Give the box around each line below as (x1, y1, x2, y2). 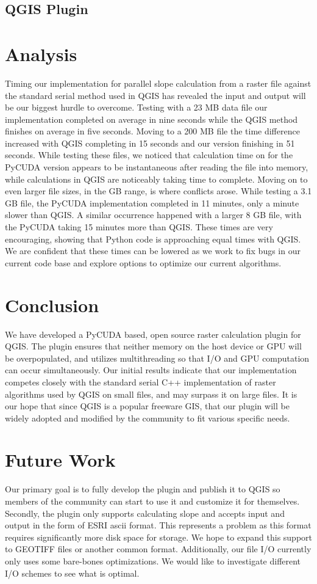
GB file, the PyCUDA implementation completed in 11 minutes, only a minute (5, 196, 299, 209)
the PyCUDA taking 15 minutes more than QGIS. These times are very (5, 221, 273, 233)
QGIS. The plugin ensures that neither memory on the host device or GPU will (5, 340, 302, 352)
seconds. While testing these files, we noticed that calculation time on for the (5, 148, 293, 161)
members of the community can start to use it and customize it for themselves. (5, 495, 300, 507)
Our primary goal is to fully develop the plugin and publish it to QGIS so (5, 483, 280, 495)
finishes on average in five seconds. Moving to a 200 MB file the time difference (5, 125, 300, 137)
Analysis (5, 41, 77, 66)
